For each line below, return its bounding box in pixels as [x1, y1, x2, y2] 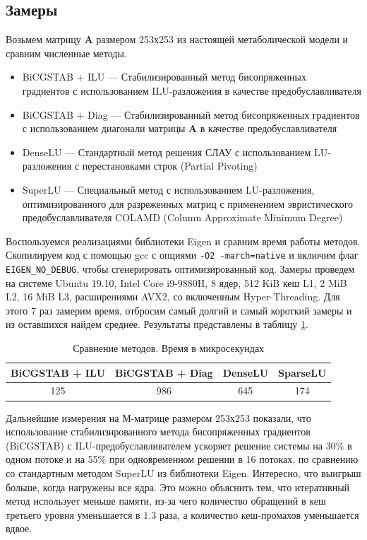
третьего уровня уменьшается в [6, 507, 140, 522]
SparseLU [278, 365, 327, 380]
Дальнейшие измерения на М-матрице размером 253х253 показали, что [6, 410, 311, 425]
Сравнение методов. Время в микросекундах [73, 341, 265, 356]
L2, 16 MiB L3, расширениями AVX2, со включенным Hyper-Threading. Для [6, 289, 340, 304]
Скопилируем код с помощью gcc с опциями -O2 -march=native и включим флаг [6, 247, 359, 262]
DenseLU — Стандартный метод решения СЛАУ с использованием [22, 144, 311, 159]
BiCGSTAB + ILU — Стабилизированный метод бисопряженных [22, 69, 306, 84]
